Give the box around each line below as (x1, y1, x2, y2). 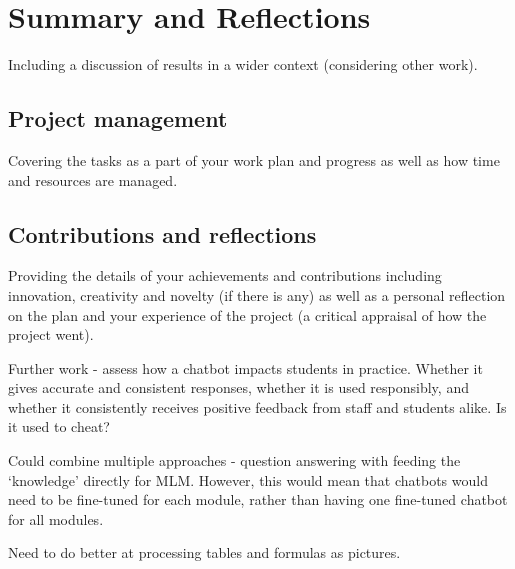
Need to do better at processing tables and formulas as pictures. (8, 542, 401, 563)
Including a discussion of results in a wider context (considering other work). (8, 54, 478, 75)
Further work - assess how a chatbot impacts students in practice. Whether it (8, 357, 483, 378)
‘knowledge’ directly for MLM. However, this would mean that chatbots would (8, 469, 488, 490)
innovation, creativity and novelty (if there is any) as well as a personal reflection (8, 284, 506, 305)
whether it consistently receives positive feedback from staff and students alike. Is (8, 396, 507, 417)
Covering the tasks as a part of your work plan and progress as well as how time (8, 149, 500, 170)
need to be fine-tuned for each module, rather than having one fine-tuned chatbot (8, 489, 508, 510)
